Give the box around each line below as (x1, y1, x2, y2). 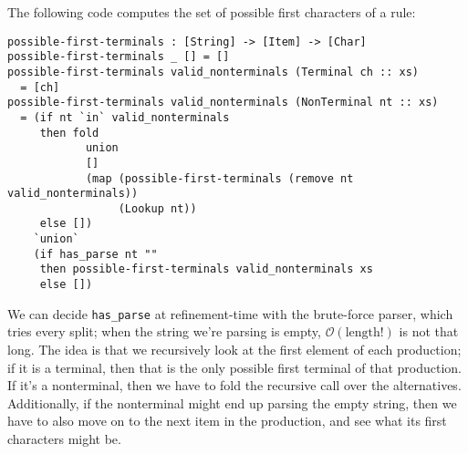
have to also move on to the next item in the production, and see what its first (7, 411, 447, 430)
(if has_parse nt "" (33, 247, 158, 261)
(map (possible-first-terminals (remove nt (85, 171, 354, 185)
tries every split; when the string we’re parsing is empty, (7, 322, 321, 341)
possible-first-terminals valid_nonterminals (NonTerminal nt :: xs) (7, 96, 439, 109)
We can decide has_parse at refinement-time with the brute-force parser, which (7, 304, 453, 323)
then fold (39, 126, 99, 139)
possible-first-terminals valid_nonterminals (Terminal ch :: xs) (7, 65, 420, 78)
